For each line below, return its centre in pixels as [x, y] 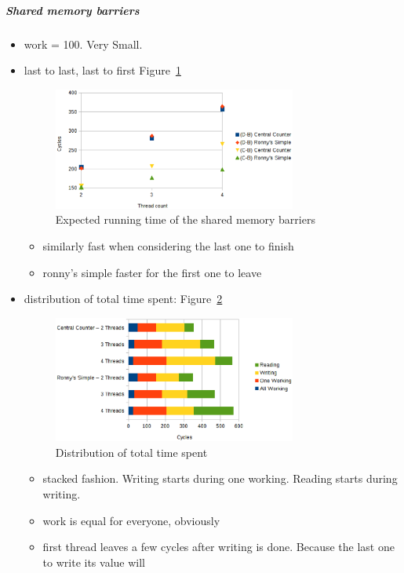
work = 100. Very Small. [83, 44]
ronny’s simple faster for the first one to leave [152, 272]
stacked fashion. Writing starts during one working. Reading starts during [220, 478]
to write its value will [94, 562]
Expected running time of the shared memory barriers [185, 219]
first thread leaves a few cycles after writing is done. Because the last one [218, 547]
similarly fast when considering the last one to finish [168, 246]
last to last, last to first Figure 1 [102, 70]
